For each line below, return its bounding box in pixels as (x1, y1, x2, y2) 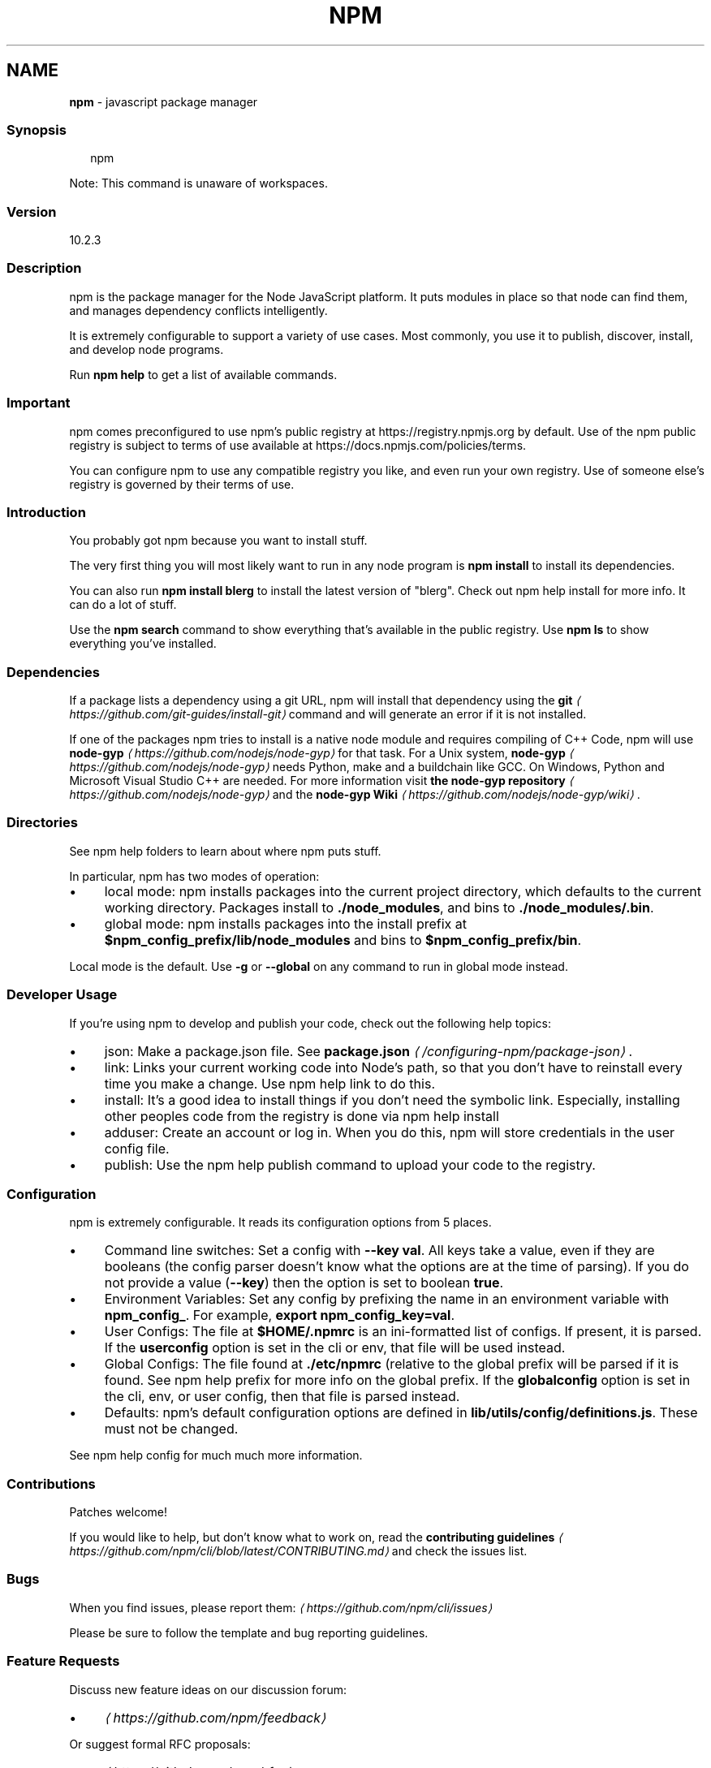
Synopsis (6, 121, 67, 138)
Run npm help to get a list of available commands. (69, 367, 338, 382)
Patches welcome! (69, 1505, 168, 1520)
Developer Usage (6, 986, 118, 1003)
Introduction (6, 503, 86, 520)
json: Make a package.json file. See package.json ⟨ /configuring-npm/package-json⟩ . (104, 1042, 633, 1059)
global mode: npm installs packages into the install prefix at (104, 915, 468, 932)
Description (6, 260, 82, 277)
